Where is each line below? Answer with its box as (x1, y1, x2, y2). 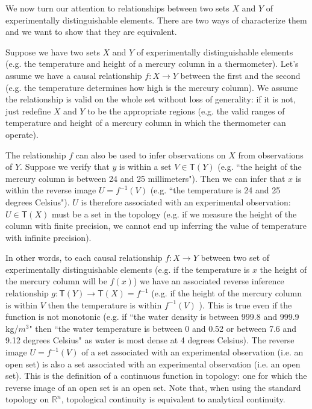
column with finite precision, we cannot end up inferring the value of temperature (5, 219, 307, 232)
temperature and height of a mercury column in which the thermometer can (5, 116, 286, 129)
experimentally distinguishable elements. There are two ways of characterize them (5, 13, 307, 26)
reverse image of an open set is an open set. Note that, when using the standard (5, 381, 301, 393)
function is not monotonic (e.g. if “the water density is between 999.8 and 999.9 (5, 310, 299, 323)
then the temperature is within (48, 298, 162, 311)
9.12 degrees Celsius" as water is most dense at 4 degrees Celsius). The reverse (5, 334, 295, 346)
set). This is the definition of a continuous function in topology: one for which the (5, 369, 307, 382)
